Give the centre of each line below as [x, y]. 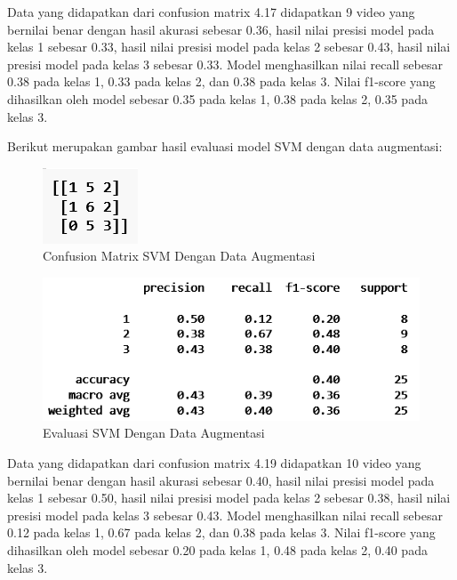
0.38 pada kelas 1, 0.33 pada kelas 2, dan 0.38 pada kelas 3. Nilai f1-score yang [221, 81]
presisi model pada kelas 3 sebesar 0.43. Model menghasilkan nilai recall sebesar [225, 515]
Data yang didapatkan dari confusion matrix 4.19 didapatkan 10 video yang [214, 463]
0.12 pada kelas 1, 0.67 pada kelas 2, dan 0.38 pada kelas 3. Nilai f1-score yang [221, 532]
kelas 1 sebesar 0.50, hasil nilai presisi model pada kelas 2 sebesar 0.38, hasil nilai [229, 498]
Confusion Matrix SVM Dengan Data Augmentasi [179, 256]
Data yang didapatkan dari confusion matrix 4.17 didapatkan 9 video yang [211, 12]
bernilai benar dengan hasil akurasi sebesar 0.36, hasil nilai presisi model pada [221, 29]
